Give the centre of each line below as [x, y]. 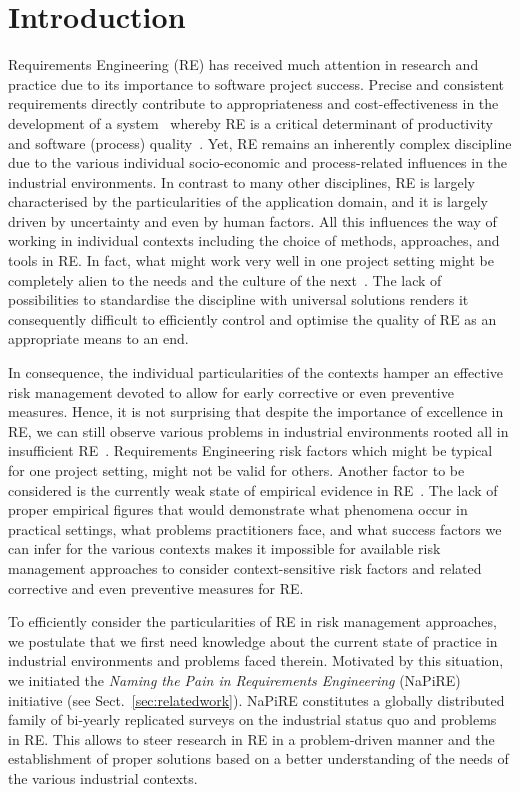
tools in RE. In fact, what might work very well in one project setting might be [251, 260]
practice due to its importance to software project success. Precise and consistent [256, 83]
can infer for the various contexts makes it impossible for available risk [224, 548]
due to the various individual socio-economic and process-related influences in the [258, 162]
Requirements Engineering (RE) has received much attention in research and [243, 64]
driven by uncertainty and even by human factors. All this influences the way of [252, 220]
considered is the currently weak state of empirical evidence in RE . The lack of [253, 489]
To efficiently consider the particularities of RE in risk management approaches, [252, 621]
